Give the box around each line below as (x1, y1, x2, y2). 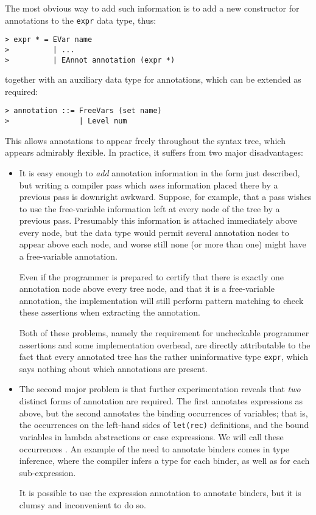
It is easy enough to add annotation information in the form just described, (19, 166, 300, 179)
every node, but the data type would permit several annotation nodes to (19, 226, 289, 238)
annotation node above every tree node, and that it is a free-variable (19, 282, 275, 295)
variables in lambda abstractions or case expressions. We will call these (19, 430, 284, 443)
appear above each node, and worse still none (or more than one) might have (19, 238, 306, 251)
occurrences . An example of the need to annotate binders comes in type (19, 442, 290, 455)
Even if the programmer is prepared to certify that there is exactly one (19, 270, 284, 283)
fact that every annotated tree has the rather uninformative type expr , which (19, 350, 309, 363)
